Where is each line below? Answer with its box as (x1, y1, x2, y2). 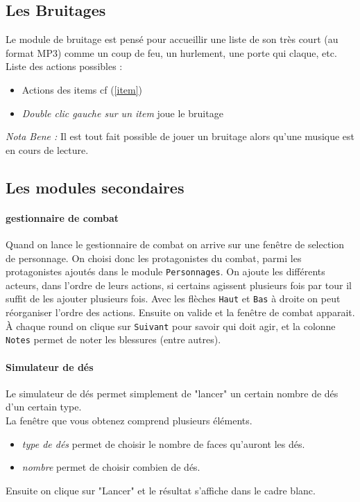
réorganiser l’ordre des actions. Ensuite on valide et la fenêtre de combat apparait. (6, 305, 355, 320)
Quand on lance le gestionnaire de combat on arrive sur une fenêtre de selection (6, 236, 345, 251)
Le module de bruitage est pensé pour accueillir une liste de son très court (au (6, 32, 338, 46)
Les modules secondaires (6, 176, 185, 198)
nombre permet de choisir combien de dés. (22, 460, 200, 474)
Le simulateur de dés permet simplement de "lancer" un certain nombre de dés (6, 386, 338, 400)
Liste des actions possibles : (6, 59, 123, 73)
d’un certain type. (6, 399, 82, 414)
